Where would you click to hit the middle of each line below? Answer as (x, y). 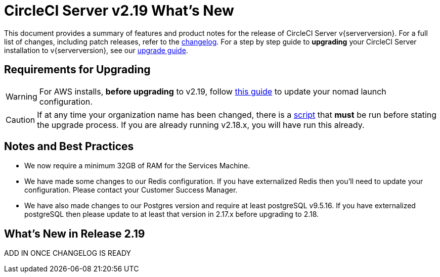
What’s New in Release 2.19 (75, 234)
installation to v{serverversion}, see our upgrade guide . (96, 50)
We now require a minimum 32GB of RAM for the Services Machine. (137, 166)
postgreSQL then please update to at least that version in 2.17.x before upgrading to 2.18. (172, 214)
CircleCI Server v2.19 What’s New (119, 11)
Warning (21, 96)
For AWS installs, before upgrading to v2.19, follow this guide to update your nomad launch (213, 91)
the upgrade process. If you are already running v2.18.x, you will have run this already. (201, 125)
